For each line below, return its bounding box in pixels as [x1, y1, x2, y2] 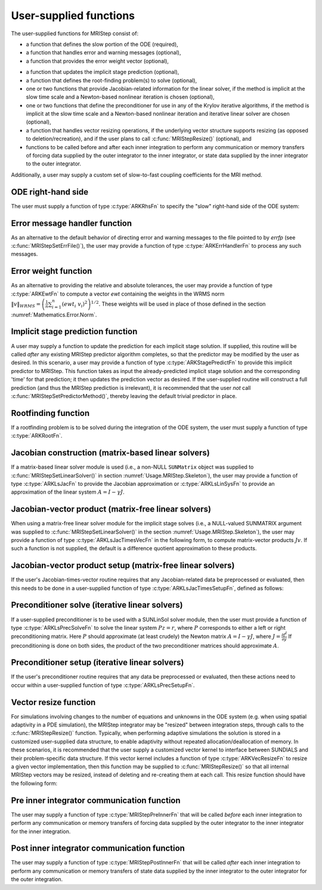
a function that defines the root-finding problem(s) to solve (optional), [26, 76, 197, 84]
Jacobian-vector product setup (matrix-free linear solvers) [11, 561, 235, 571]
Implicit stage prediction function [11, 327, 138, 337]
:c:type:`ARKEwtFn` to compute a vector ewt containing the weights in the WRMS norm [11, 290, 225, 297]
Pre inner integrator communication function [11, 795, 181, 805]
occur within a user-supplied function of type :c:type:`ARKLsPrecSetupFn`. [11, 681, 195, 689]
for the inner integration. [11, 827, 71, 835]
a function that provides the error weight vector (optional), [26, 57, 169, 64]
